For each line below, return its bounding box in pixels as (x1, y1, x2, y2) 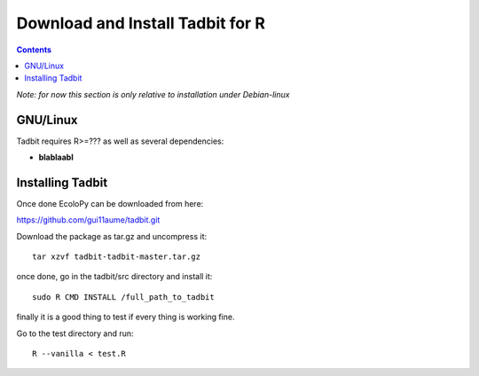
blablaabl (38, 152, 75, 163)
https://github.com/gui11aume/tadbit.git (16, 215, 161, 225)
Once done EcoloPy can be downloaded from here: (16, 198, 204, 208)
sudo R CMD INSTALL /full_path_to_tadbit (32, 292, 215, 302)
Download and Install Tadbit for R (16, 13, 266, 33)
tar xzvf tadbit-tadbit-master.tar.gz (32, 252, 201, 262)
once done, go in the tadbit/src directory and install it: (16, 271, 213, 282)
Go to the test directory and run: (16, 328, 134, 339)
